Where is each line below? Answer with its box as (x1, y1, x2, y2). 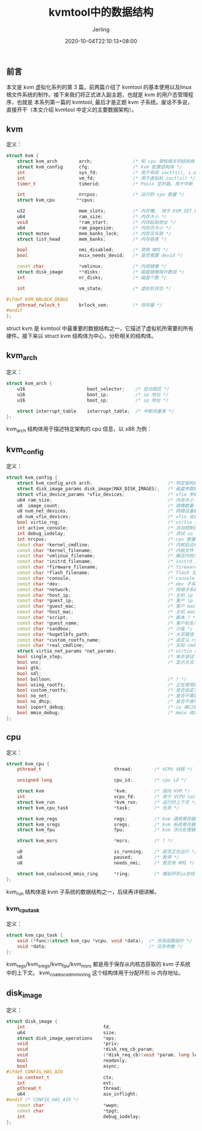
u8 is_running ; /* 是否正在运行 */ (17, 849, 198, 855)
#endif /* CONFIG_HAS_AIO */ (6, 1097, 79, 1103)
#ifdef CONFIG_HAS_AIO (6, 1068, 63, 1075)
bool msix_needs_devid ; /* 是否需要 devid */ (17, 252, 183, 259)
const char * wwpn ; (17, 1103, 120, 1109)
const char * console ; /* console (17, 575, 195, 581)
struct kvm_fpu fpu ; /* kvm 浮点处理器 (17, 827, 196, 833)
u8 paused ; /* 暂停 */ (17, 855, 180, 861)
